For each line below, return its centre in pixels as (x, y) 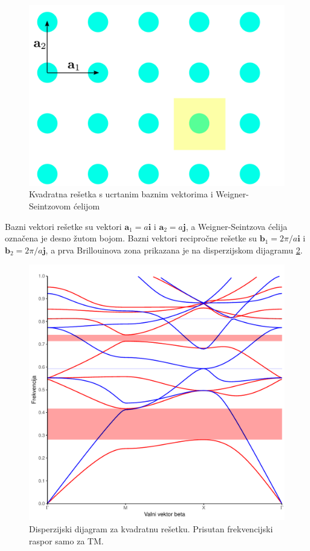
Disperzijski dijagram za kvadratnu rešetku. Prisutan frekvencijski (151, 528)
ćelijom (87, 205)
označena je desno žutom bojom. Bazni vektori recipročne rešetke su (131, 238)
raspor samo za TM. (66, 540)
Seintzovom (50, 205)
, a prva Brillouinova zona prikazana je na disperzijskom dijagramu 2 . (174, 250)
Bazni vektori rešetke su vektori (63, 226)
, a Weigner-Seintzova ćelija (237, 226)
